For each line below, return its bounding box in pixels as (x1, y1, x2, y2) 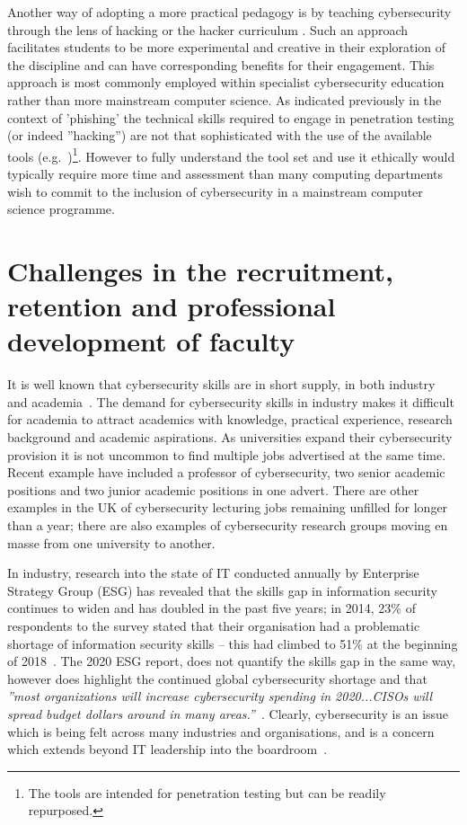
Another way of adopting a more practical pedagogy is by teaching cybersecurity (7, 3, 452, 21)
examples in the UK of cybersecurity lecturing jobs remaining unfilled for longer (7, 498, 448, 517)
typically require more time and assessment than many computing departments (7, 164, 444, 182)
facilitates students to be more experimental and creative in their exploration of (7, 38, 446, 57)
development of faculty (7, 323, 295, 359)
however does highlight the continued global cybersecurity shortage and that (7, 669, 427, 687)
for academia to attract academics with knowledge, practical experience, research (7, 410, 453, 429)
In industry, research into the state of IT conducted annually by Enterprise (7, 563, 419, 582)
